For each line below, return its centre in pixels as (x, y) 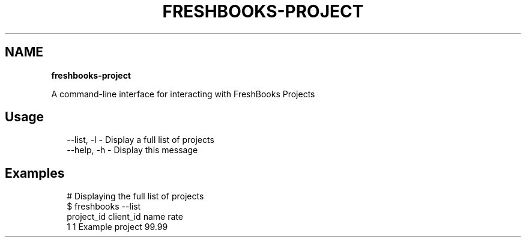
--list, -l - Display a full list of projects (141, 140)
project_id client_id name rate (125, 217)
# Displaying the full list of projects (135, 196)
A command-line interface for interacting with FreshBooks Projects (183, 94)
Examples (35, 173)
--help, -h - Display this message (132, 150)
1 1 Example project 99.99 (117, 227)
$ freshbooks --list (104, 207)
